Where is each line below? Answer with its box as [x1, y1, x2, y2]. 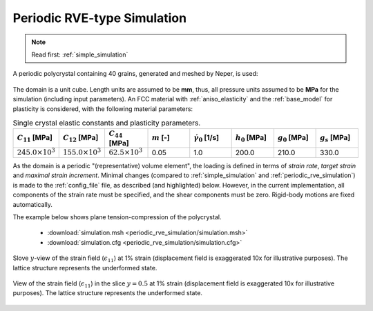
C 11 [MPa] [17, 133, 53, 144]
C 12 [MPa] [62, 133, 99, 144]
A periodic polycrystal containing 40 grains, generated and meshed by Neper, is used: [12, 70, 258, 78]
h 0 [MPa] [235, 133, 267, 144]
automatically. [12, 200, 53, 208]
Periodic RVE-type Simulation [12, 10, 186, 26]
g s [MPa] [320, 133, 351, 144]
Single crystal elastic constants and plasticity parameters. [12, 118, 201, 128]
